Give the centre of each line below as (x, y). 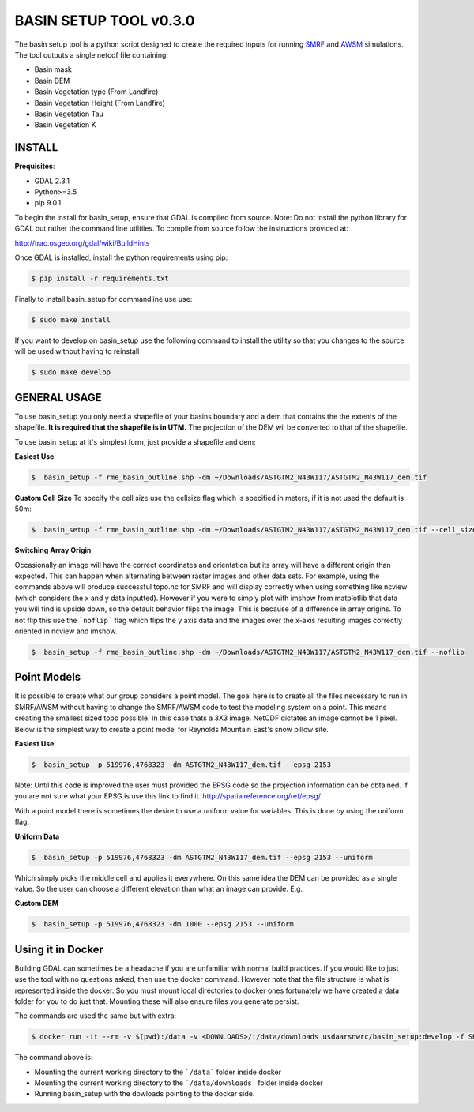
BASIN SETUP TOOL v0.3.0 (105, 21)
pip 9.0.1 (48, 203)
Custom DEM (37, 903)
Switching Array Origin (53, 550)
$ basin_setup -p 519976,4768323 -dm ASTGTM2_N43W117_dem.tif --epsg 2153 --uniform (202, 857)
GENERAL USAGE (58, 398)
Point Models (48, 677)
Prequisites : (35, 167)
